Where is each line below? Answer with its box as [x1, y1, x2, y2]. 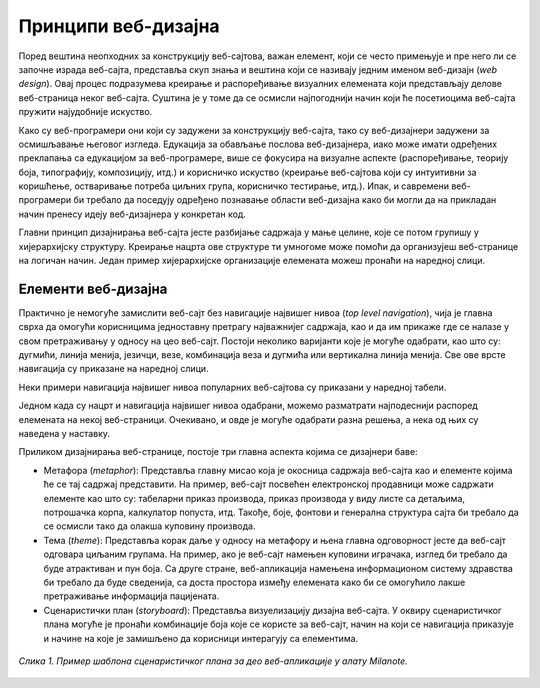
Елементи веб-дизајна [18, 280, 168, 297]
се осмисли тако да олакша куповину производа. [43, 520, 256, 532]
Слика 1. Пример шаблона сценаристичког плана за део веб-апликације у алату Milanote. [18, 655, 409, 667]
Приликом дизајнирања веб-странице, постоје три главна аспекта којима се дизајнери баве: [18, 446, 419, 458]
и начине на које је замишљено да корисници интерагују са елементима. [43, 632, 359, 644]
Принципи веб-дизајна [18, 15, 220, 37]
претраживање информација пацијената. [43, 590, 220, 602]
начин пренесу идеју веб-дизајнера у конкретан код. [18, 208, 247, 220]
